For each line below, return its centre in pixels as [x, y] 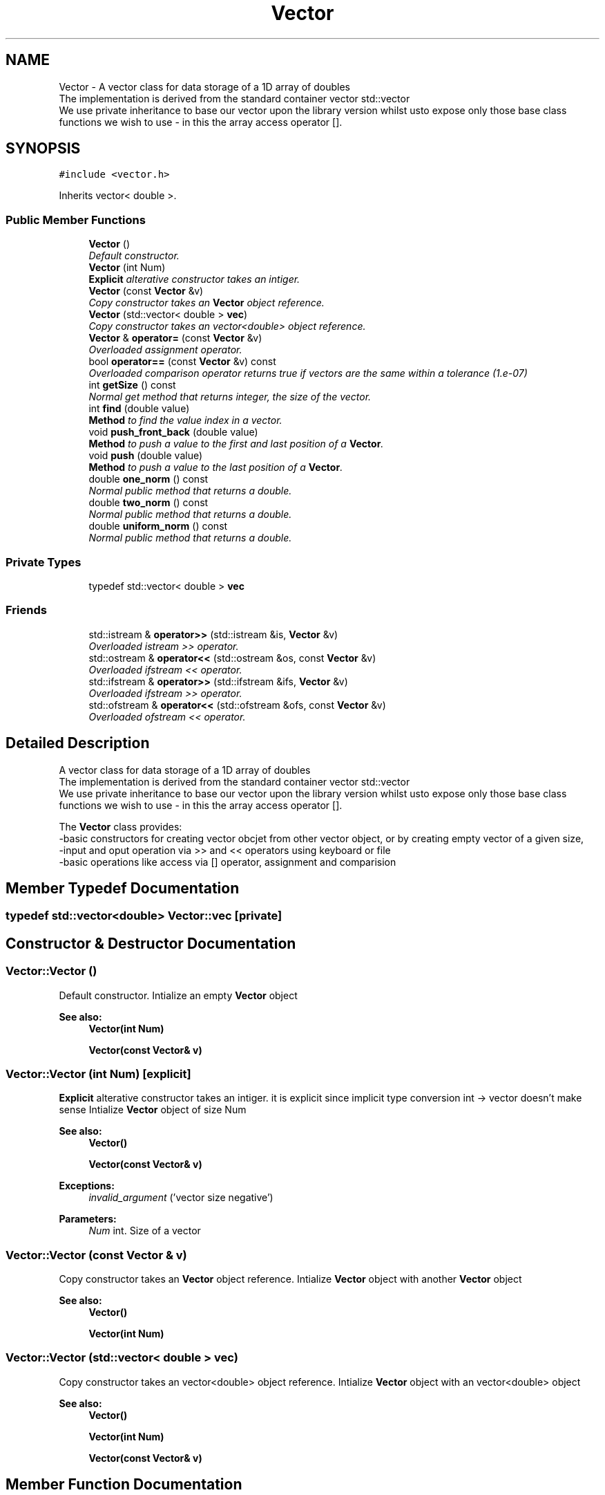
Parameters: [88, 1219]
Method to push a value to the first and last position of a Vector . [236, 444]
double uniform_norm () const [158, 526]
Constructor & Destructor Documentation [151, 943]
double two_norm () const [148, 503]
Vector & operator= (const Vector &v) [175, 338]
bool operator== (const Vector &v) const [182, 362]
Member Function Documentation [124, 1485]
